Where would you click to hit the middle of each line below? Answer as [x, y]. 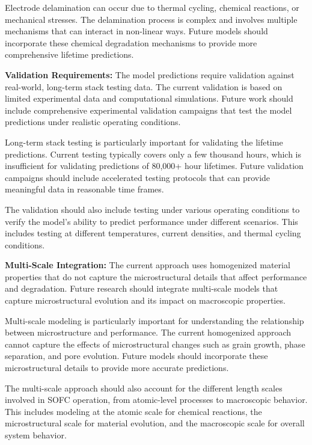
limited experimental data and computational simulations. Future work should [149, 98]
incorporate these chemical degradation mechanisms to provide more [131, 42]
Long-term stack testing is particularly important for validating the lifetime [144, 142]
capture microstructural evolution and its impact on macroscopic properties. [145, 300]
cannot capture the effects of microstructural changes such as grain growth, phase [155, 344]
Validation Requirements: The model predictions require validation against [150, 74]
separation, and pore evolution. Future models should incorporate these [136, 356]
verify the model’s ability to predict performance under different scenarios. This [151, 221]
